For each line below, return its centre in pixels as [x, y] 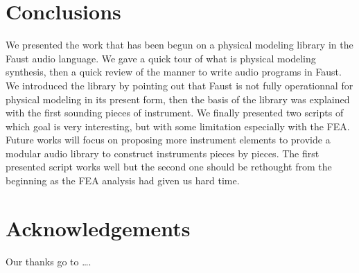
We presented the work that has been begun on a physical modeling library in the [179, 45]
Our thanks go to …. [49, 261]
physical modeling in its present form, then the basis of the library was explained [178, 99]
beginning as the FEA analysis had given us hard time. [123, 180]
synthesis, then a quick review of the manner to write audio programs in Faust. [174, 72]
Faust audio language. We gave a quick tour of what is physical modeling [161, 58]
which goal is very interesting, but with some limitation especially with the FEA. [178, 126]
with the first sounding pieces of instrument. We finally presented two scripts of [175, 113]
